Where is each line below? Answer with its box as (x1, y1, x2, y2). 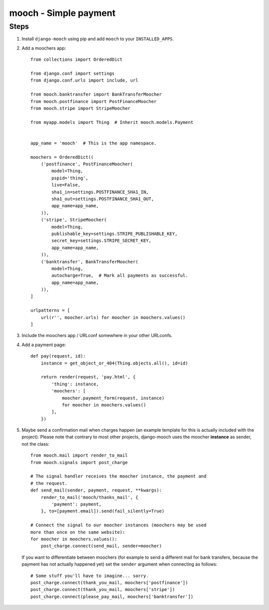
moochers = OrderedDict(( (30, 154, 94, 160)
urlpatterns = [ (30, 308, 70, 313)
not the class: (21, 441, 50, 447)
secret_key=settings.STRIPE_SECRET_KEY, (51, 238, 151, 244)
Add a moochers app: (21, 45, 66, 51)
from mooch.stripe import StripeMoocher (30, 105, 131, 111)
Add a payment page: (21, 342, 66, 348)
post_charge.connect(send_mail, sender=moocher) (40, 543, 162, 549)
